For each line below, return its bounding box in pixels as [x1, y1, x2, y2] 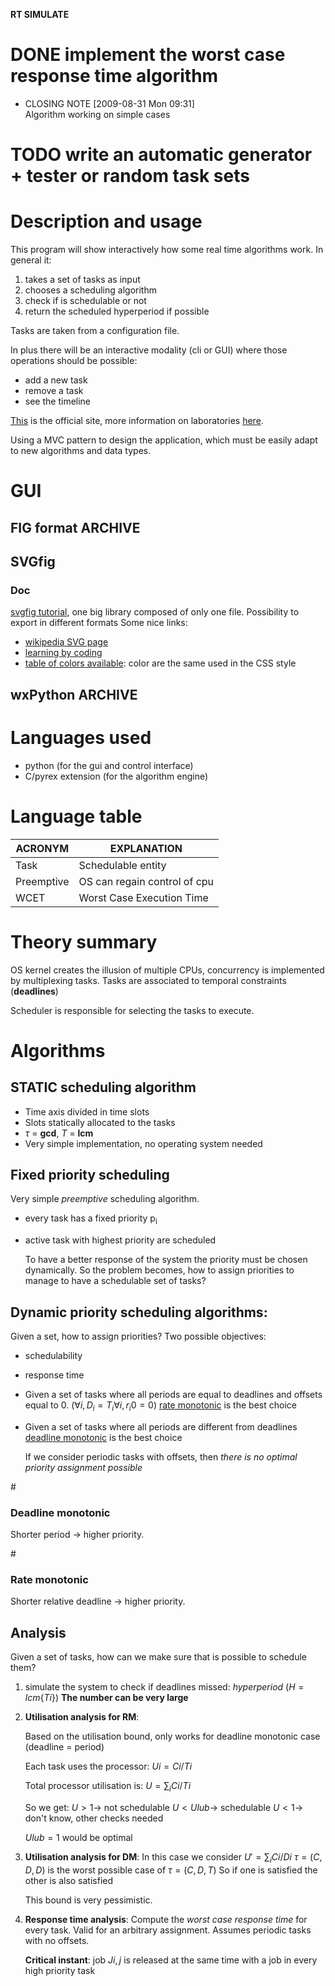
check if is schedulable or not [24, 295, 147, 307]
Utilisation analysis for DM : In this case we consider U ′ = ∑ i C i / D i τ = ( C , [24, 1850, 323, 1865]
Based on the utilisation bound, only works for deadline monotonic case [24, 1730, 321, 1743]
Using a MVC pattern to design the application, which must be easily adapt [10, 434, 318, 446]
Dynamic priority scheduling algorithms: [10, 1304, 268, 1321]
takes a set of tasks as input [24, 274, 141, 286]
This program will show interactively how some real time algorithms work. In [10, 244, 324, 256]
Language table [10, 805, 143, 828]
